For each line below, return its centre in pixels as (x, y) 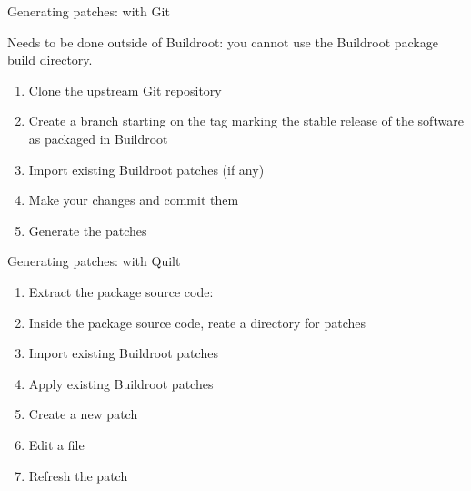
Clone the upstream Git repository (125, 90)
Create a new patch (83, 414)
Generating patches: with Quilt (94, 261)
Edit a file (56, 444)
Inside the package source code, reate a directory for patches (197, 322)
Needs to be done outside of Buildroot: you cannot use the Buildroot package (223, 41)
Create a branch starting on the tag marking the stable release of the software (246, 121)
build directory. (50, 60)
